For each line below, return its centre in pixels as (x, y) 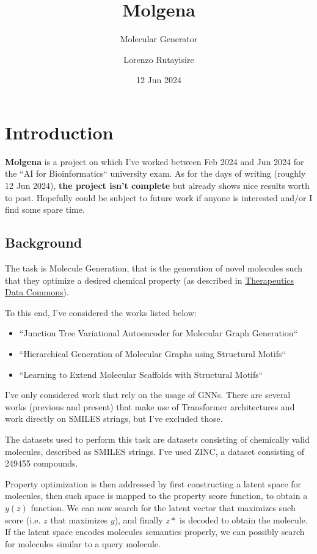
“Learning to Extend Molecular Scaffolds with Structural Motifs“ (141, 374)
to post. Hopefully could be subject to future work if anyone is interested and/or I (159, 197)
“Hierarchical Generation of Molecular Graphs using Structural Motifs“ (153, 353)
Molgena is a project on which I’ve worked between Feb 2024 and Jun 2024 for (155, 161)
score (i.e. (23, 519)
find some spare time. (45, 209)
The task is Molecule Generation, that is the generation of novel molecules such (154, 268)
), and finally (139, 519)
